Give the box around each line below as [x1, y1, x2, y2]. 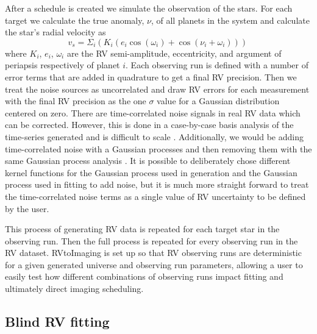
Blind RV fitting [5, 312, 110, 331]
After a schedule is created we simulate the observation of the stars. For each [5, 2, 293, 14]
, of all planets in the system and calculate [151, 13, 310, 26]
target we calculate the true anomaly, [5, 13, 144, 26]
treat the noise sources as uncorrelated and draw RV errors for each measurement [5, 82, 310, 95]
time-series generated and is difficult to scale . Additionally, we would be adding [5, 130, 304, 143]
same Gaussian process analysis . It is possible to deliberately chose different [5, 154, 291, 167]
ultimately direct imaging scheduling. [5, 282, 144, 295]
